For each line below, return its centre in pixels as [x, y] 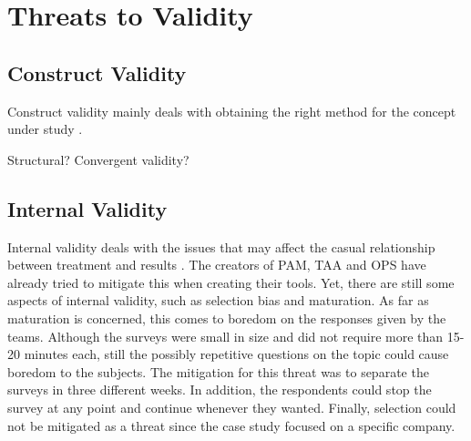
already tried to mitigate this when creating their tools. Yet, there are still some [231, 282]
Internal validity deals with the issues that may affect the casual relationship [221, 246]
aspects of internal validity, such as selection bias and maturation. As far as [218, 300]
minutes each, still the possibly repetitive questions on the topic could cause [236, 354]
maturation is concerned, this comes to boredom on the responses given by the [227, 318]
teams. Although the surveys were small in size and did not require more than [225, 336]
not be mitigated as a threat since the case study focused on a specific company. [231, 425]
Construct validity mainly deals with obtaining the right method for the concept [232, 111]
